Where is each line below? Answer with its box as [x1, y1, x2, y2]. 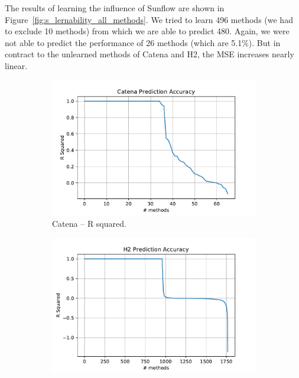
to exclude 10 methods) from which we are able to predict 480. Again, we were [5, 25, 290, 37]
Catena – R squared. [52, 217, 126, 230]
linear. [5, 59, 28, 71]
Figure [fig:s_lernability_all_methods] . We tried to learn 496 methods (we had [5, 13, 293, 25]
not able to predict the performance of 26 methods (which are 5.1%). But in [5, 36, 281, 48]
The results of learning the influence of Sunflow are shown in [5, 2, 225, 14]
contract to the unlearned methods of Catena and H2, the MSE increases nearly [5, 48, 294, 60]
